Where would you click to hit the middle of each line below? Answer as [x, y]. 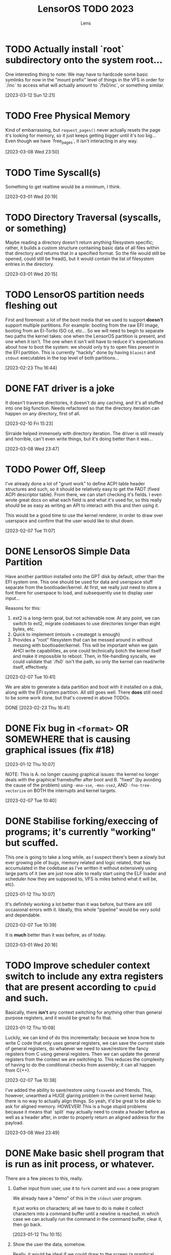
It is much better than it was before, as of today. [56, 934]
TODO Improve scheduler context [78, 965]
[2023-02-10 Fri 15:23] [29, 423]
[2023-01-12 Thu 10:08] [30, 1028]
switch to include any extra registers [84, 976]
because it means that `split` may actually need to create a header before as [86, 1112]
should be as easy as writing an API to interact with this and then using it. [82, 505]
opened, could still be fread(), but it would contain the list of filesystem [80, 259]
